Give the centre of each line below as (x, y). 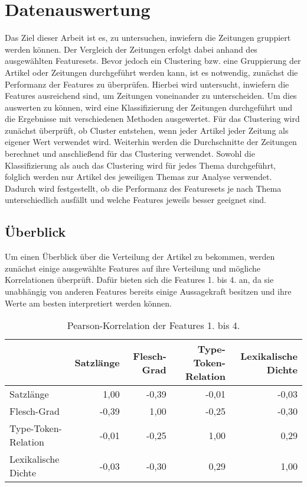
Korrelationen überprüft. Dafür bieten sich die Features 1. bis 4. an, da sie (139, 280)
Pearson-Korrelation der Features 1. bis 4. (153, 325)
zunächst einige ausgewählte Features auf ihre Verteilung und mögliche (133, 268)
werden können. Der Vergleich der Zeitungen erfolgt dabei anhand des (131, 49)
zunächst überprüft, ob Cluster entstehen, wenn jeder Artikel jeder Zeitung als (147, 130)
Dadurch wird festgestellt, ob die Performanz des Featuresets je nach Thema (143, 188)
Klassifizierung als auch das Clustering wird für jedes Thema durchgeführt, (141, 165)
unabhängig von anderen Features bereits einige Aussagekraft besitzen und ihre (148, 291)
